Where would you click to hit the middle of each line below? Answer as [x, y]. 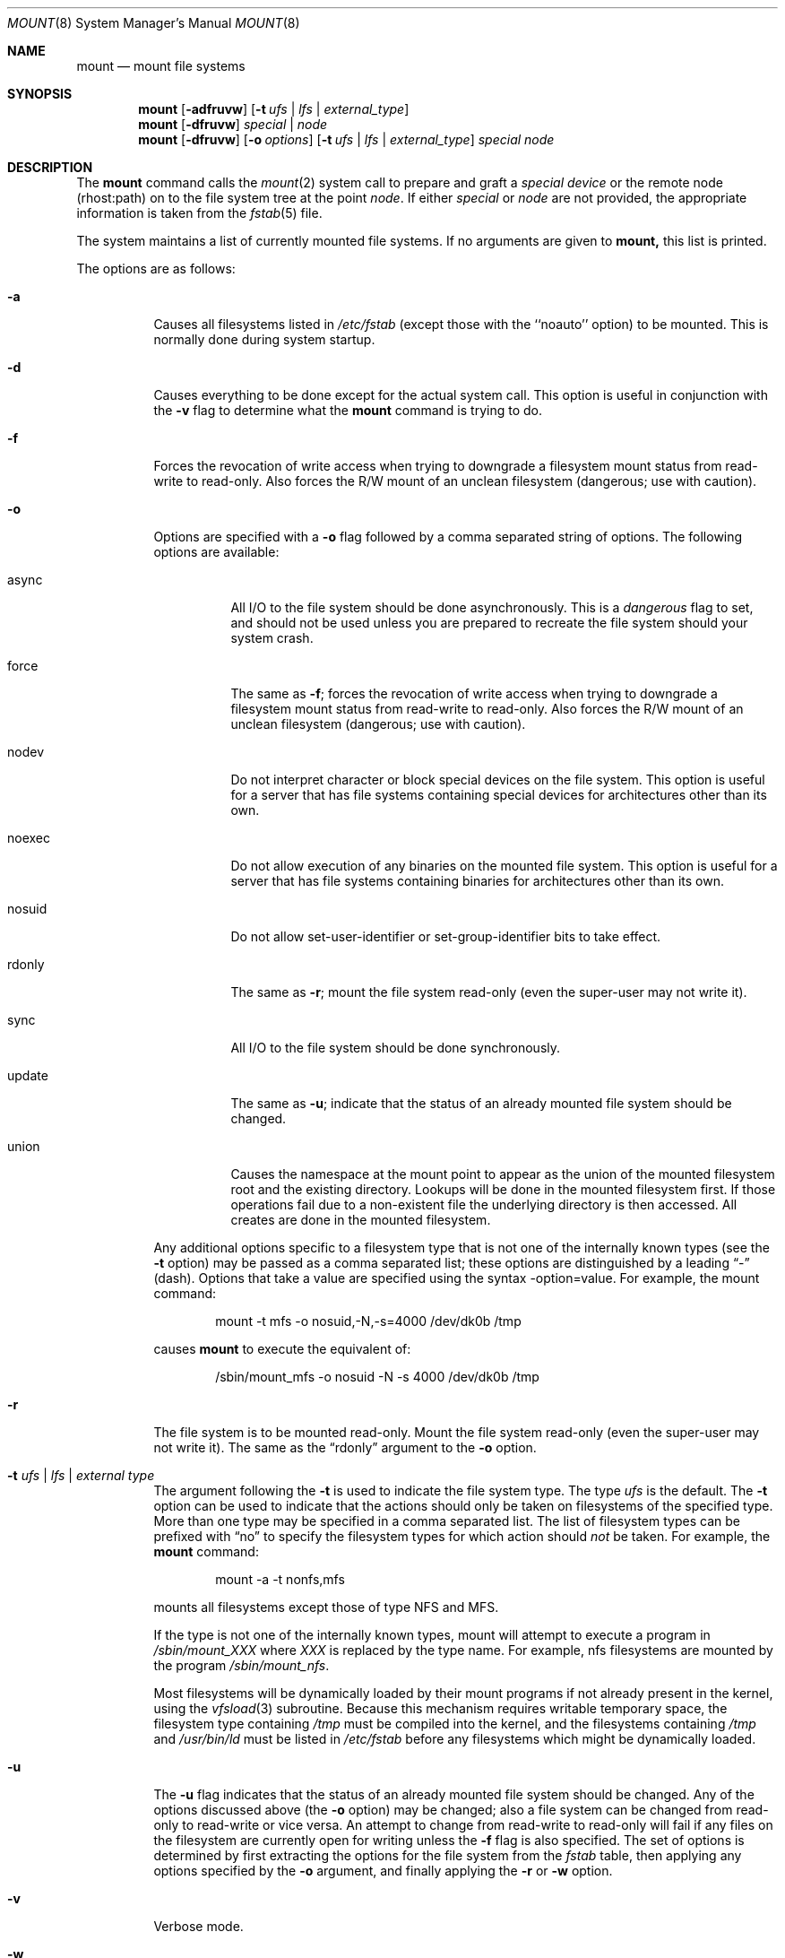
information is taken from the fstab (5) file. [199, 213]
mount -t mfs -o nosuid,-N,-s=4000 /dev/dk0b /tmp [368, 1321]
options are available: [216, 552]
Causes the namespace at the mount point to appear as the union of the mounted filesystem [503, 1174]
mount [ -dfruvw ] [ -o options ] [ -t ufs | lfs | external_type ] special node [346, 139]
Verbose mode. [198, 1926]
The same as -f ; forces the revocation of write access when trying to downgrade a [474, 693]
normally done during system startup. [264, 339]
